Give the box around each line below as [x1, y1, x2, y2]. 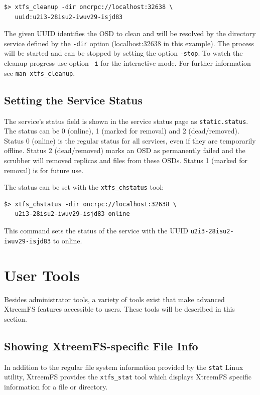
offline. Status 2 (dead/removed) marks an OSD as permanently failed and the [4, 145, 245, 156]
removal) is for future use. [4, 165, 84, 175]
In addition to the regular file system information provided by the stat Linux [4, 361, 243, 372]
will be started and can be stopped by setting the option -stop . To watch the [4, 48, 243, 58]
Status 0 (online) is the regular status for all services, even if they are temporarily [4, 135, 256, 146]
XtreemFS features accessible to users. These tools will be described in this [4, 304, 235, 314]
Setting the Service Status [4, 92, 143, 107]
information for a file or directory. [4, 381, 108, 391]
